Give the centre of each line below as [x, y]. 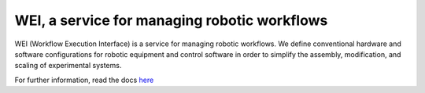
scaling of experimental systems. [68, 66]
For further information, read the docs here [84, 80]
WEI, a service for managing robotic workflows [171, 20]
